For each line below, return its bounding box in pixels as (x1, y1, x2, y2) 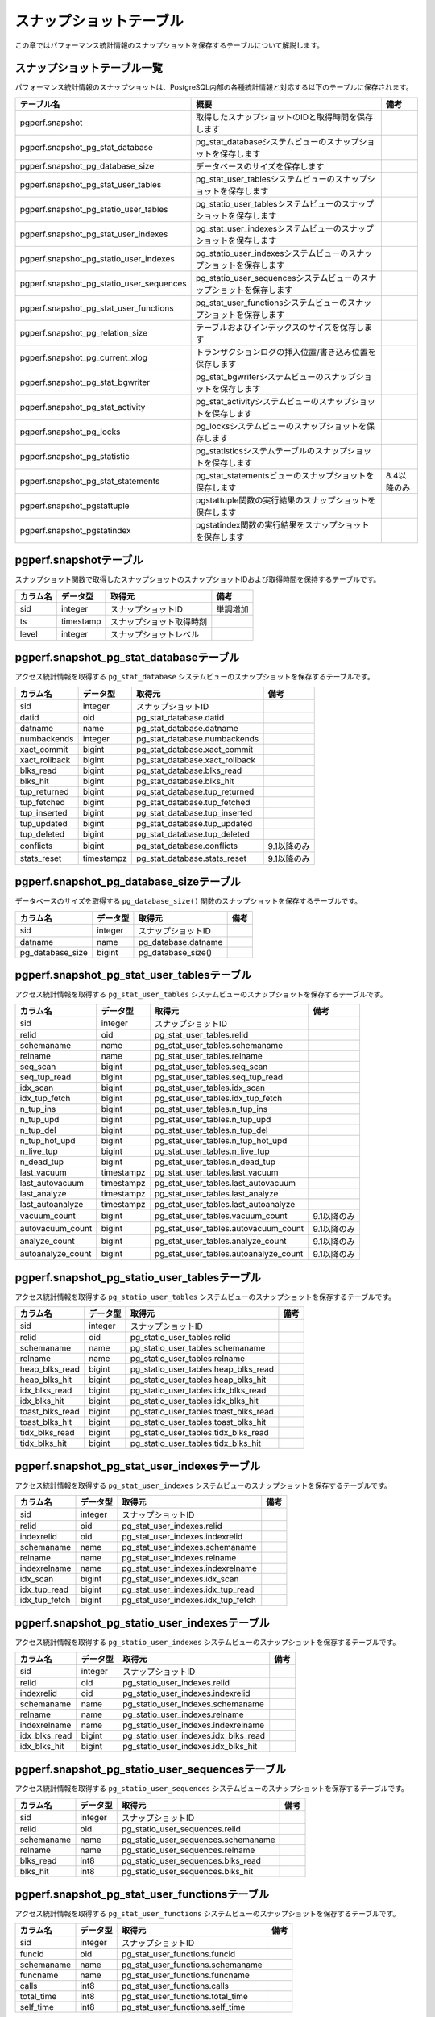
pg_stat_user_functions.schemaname (121, 1959, 263, 1970)
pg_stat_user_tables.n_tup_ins (154, 1104, 268, 1115)
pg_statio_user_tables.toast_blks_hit (130, 1417, 267, 1428)
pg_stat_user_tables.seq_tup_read (154, 1071, 284, 1083)
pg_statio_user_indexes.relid (122, 1677, 230, 1689)
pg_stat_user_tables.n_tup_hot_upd (154, 1135, 288, 1146)
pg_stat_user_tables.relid (154, 1029, 249, 1041)
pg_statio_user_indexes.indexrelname (122, 1719, 265, 1731)
